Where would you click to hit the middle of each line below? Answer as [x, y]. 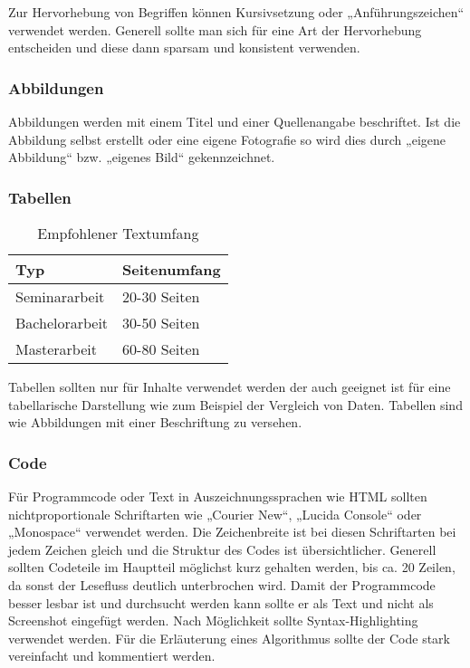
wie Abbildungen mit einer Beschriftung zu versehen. [155, 422]
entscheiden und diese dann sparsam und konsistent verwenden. [184, 48]
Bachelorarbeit [62, 323]
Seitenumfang [172, 269]
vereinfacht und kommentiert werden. [112, 656]
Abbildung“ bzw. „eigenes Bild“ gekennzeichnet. [142, 157]
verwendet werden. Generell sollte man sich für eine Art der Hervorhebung [215, 29]
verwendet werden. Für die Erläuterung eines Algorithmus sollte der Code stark [229, 638]
